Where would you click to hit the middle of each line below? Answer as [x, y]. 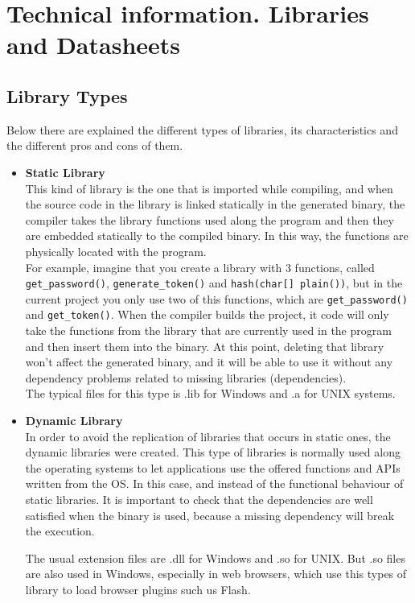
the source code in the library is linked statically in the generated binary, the [215, 204]
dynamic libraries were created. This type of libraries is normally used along [213, 452]
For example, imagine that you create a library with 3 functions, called [200, 267]
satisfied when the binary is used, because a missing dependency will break [210, 515]
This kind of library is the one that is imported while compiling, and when [209, 188]
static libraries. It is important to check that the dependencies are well [199, 500]
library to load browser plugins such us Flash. [138, 589]
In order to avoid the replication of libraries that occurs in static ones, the [208, 436]
